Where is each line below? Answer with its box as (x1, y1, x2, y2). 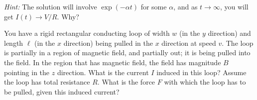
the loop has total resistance (4, 77, 90, 87)
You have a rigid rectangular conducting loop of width (4, 28, 170, 38)
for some (140, 1, 167, 11)
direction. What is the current (57, 67, 149, 77)
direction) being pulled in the (63, 37, 153, 48)
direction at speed (161, 37, 216, 48)
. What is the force (97, 77, 155, 87)
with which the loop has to (164, 77, 246, 87)
